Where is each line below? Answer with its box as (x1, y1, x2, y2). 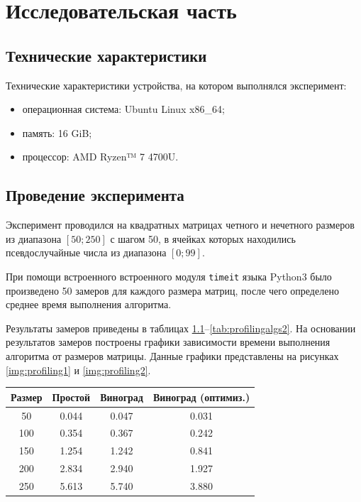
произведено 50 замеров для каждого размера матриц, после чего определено (6, 283, 339, 298)
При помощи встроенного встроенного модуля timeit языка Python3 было (6, 268, 332, 283)
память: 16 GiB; (22, 125, 92, 140)
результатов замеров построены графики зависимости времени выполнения (6, 334, 331, 349)
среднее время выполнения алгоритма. (6, 297, 172, 312)
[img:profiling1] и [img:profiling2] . (6, 362, 151, 377)
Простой (52, 389, 91, 404)
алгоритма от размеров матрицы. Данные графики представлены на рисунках (6, 348, 339, 363)
